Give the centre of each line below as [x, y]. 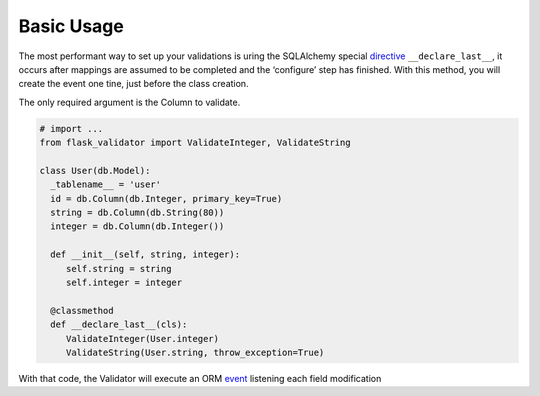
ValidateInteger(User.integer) [142, 338]
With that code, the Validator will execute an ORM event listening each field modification [200, 378]
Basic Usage [71, 26]
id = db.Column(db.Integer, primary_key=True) [166, 198]
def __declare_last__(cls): [119, 324]
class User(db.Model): [95, 170]
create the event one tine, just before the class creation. [133, 84]
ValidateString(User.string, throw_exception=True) [195, 352]
